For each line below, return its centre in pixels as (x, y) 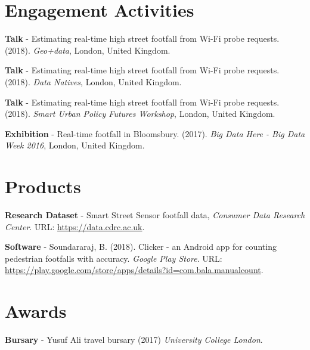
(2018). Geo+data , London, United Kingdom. (88, 50)
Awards (36, 311)
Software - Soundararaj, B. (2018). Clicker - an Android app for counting (141, 247)
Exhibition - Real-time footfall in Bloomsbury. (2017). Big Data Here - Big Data (155, 133)
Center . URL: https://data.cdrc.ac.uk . (75, 226)
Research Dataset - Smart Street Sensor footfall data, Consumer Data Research (155, 215)
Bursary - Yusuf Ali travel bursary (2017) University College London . (134, 340)
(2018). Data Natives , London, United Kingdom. (93, 81)
